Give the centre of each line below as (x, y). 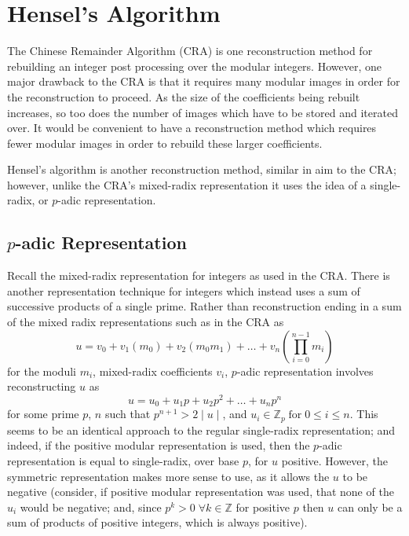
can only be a (370, 507)
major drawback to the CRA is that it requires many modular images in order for (204, 81)
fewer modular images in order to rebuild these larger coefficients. (165, 143)
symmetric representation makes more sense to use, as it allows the (168, 476)
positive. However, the (335, 461)
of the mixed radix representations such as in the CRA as (146, 322)
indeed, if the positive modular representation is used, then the (159, 445)
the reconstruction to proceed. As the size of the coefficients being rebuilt (184, 96)
